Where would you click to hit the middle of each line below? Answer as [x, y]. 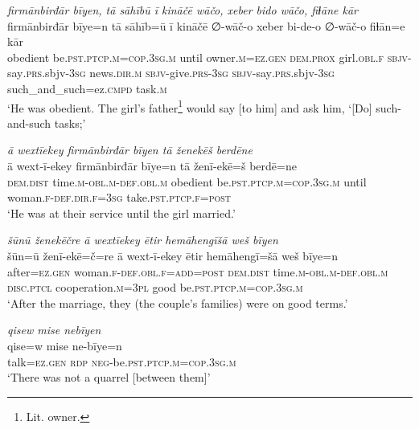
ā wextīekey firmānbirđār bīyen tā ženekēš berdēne [130, 150]
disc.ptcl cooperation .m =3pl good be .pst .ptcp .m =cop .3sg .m [155, 287]
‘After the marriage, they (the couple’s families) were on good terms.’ [178, 302]
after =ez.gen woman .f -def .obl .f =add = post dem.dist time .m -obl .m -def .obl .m [198, 271]
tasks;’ [70, 123]
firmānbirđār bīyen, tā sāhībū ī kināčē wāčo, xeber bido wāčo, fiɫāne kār [183, 10]
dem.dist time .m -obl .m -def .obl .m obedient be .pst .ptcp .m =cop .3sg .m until [187, 181]
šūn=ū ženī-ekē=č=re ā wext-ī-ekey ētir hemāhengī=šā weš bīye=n [173, 255]
